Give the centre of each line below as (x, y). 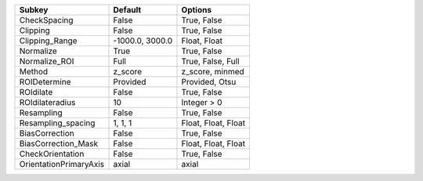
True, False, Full (210, 61)
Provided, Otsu (209, 82)
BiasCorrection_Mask (58, 143)
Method (34, 72)
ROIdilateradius (47, 102)
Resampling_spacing (57, 123)
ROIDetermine (45, 82)
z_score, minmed (213, 72)
